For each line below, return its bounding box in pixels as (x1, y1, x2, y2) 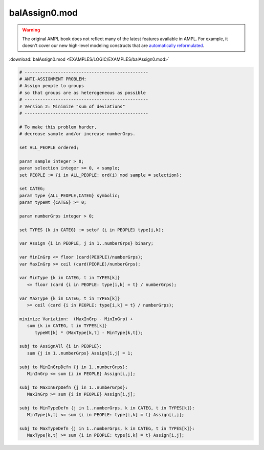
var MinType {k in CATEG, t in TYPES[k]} (19, 275, 120, 281)
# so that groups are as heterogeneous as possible (19, 90, 146, 95)
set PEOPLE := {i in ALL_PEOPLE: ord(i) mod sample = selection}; (19, 172, 182, 178)
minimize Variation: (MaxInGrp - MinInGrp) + (19, 316, 133, 322)
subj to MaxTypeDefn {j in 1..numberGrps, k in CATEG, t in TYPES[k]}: (19, 426, 195, 431)
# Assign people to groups (19, 83, 84, 89)
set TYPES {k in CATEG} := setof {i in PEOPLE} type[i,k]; (19, 227, 164, 233)
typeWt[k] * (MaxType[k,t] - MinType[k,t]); (35, 330, 144, 335)
